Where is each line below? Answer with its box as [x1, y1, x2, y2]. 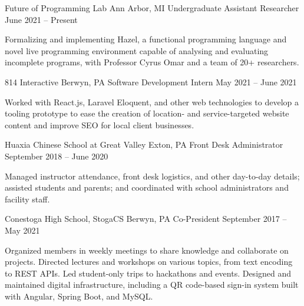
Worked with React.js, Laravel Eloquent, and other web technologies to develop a [5, 95, 299, 108]
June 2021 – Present [5, 13, 78, 25]
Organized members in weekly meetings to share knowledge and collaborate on [5, 244, 289, 256]
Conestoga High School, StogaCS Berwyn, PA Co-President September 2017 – [5, 212, 287, 225]
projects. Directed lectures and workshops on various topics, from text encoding [5, 255, 293, 268]
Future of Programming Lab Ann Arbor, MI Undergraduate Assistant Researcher [5, 2, 299, 14]
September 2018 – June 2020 [5, 149, 108, 162]
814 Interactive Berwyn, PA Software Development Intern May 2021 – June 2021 [5, 75, 297, 88]
